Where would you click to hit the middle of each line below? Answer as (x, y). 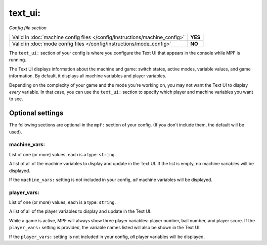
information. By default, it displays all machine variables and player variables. (88, 76)
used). (16, 132)
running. (18, 60)
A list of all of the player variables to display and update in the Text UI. (80, 211)
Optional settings (36, 113)
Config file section (28, 28)
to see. (16, 99)
